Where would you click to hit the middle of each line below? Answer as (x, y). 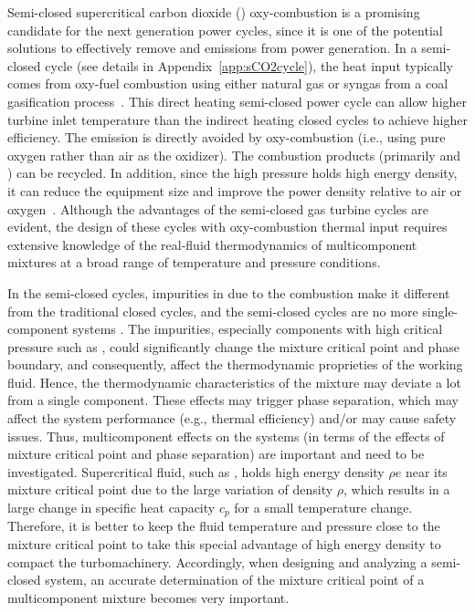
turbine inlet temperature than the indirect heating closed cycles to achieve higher (237, 119)
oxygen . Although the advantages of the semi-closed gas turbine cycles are (218, 208)
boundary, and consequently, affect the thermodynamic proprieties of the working (235, 364)
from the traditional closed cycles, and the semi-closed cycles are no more (213, 311)
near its (426, 471)
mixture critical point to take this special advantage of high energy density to (224, 544)
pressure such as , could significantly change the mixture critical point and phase (233, 346)
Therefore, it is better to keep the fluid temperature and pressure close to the (224, 526)
